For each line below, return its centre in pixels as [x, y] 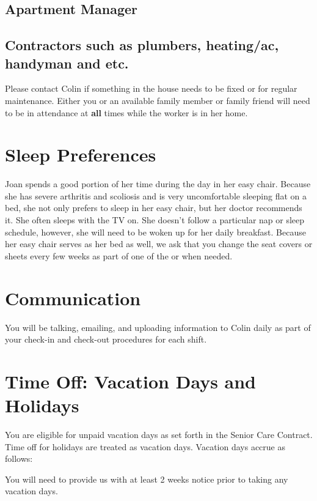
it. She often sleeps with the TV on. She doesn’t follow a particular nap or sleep [155, 220]
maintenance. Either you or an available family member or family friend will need [158, 100]
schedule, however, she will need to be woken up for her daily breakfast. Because [155, 232]
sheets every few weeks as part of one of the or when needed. [119, 255]
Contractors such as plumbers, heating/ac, [142, 45]
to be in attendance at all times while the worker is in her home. [126, 112]
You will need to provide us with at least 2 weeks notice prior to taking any [147, 479]
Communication [73, 298]
